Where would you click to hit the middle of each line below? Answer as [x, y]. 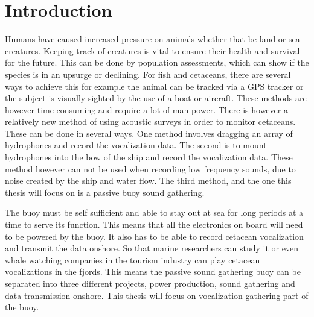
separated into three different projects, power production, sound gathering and [150, 283]
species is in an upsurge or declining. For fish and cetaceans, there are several [148, 74]
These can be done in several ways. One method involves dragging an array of [149, 133]
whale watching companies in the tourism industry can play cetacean [133, 259]
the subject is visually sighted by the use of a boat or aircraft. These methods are [156, 98]
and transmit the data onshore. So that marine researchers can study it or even [152, 248]
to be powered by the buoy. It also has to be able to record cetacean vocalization [154, 236]
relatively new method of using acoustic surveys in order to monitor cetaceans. [150, 121]
